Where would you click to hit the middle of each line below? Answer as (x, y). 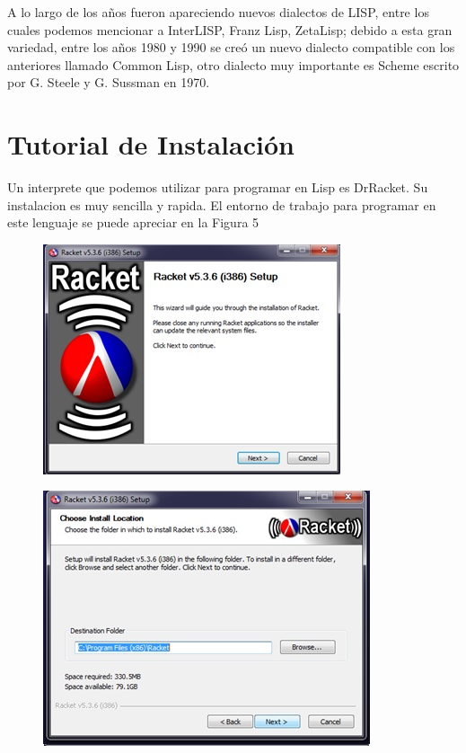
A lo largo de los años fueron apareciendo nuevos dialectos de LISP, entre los (218, 12)
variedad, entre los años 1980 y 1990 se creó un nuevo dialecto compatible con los (231, 47)
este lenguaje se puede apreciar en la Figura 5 (133, 222)
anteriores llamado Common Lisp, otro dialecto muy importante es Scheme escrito (233, 64)
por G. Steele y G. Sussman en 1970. (109, 82)
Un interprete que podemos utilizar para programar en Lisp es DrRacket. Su (218, 187)
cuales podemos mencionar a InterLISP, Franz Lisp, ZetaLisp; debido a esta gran (230, 29)
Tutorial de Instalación (151, 144)
